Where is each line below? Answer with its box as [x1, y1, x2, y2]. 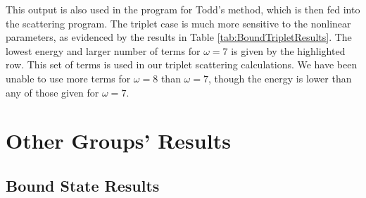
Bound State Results [6, 174, 160, 196]
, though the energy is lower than [208, 70, 352, 85]
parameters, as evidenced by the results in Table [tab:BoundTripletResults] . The [6, 30, 352, 44]
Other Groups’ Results [6, 126, 231, 155]
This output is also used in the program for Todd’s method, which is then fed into [6, 2, 360, 16]
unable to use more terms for [6, 70, 131, 85]
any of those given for [6, 85, 99, 99]
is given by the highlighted [231, 43, 346, 58]
